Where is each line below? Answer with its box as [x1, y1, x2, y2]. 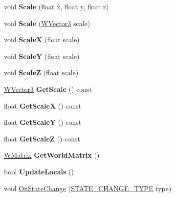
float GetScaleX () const [4, 100, 82, 111]
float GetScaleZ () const [4, 133, 80, 143]
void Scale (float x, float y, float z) [4, 1, 109, 11]
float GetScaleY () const [4, 117, 82, 127]
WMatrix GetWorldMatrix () [4, 150, 100, 160]
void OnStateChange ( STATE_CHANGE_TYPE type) [4, 183, 172, 193]
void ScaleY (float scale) [4, 51, 80, 61]
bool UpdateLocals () [4, 166, 74, 176]
